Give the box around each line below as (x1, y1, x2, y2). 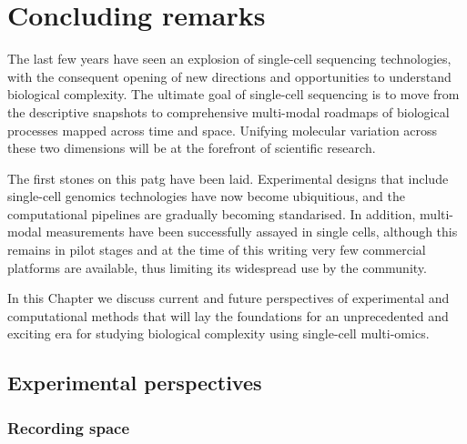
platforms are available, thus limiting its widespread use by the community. (7, 257, 427, 277)
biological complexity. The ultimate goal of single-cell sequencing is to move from (7, 85, 460, 104)
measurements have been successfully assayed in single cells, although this (46, 222, 458, 241)
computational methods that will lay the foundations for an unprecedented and (7, 306, 449, 325)
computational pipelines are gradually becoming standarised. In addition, (7, 204, 416, 223)
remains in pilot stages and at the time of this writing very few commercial (7, 240, 426, 259)
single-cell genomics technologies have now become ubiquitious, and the (7, 187, 405, 206)
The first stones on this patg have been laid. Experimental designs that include (7, 168, 449, 187)
